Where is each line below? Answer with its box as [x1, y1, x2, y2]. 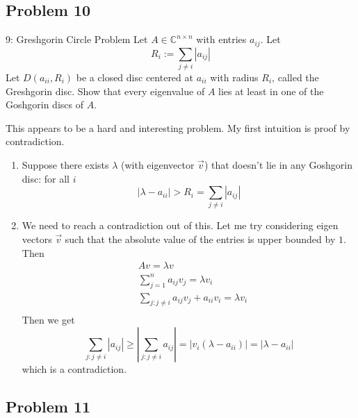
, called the [272, 69, 319, 84]
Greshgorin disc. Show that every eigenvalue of [6, 83, 205, 98]
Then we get [22, 312, 75, 327]
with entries [196, 32, 247, 47]
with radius [210, 69, 259, 84]
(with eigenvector [121, 157, 195, 172]
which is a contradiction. [22, 362, 127, 376]
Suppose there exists [22, 157, 109, 172]
